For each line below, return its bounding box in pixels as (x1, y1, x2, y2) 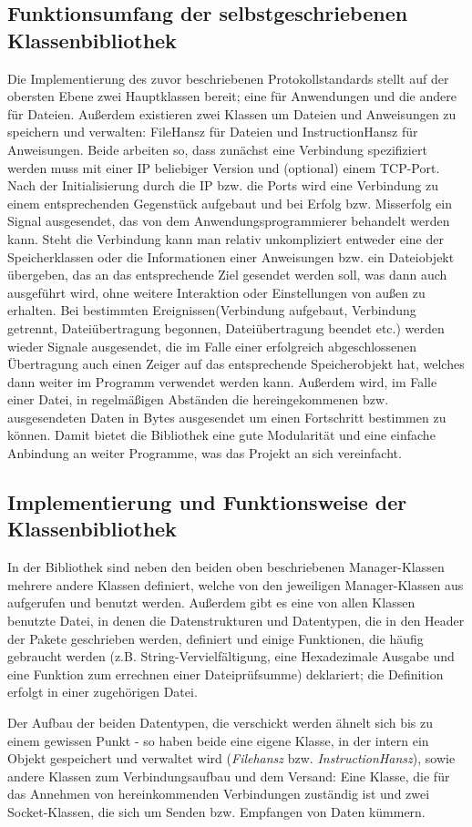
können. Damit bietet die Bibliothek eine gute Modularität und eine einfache (7, 425, 436, 444)
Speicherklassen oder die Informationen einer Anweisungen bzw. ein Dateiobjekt (7, 247, 455, 266)
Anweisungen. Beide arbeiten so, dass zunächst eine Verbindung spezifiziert (7, 139, 427, 158)
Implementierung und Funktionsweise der (7, 488, 407, 516)
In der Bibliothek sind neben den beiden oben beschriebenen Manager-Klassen (7, 557, 445, 577)
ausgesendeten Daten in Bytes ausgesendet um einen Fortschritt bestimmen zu (7, 407, 446, 426)
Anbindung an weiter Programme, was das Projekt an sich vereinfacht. (7, 444, 402, 463)
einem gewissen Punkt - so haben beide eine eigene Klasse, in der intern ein (7, 730, 429, 750)
